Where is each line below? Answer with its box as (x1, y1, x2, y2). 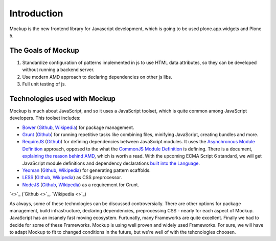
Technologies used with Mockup (9, 94, 116, 103)
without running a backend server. (22, 67, 95, 73)
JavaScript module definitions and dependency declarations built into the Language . (22, 160, 200, 166)
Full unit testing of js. (22, 81, 66, 87)
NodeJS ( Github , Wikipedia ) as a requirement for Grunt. (22, 182, 140, 188)
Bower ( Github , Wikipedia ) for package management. (22, 124, 134, 130)
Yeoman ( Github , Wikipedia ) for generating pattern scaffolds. (22, 167, 151, 173)
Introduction (9, 8, 63, 19)
